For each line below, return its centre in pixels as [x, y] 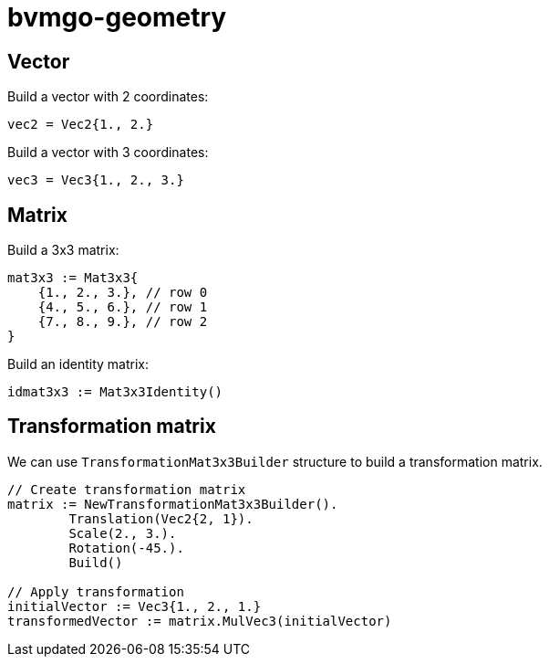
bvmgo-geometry [117, 17]
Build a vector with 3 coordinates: [108, 153]
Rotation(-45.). [126, 548]
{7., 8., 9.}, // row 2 [123, 322]
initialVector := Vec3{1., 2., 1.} [135, 606]
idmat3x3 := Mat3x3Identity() [115, 392]
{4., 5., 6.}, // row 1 [123, 307]
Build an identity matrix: [78, 364]
